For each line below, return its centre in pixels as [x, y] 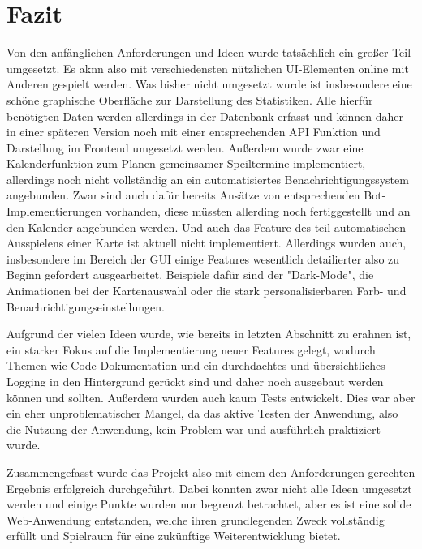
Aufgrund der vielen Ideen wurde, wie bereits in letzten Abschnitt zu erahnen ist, [209, 334]
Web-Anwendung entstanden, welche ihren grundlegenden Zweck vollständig [196, 519]
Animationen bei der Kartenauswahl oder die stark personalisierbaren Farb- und [207, 291]
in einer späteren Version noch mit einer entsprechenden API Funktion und [194, 132]
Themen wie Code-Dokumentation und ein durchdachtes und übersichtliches [196, 365]
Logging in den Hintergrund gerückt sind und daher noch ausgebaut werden [195, 381]
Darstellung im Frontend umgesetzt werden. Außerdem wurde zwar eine [185, 147]
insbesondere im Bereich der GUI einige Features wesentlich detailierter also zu [203, 258]
